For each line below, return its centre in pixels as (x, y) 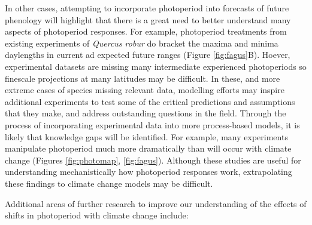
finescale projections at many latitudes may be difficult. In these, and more (143, 78)
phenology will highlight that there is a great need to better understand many (148, 19)
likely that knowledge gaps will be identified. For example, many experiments (146, 136)
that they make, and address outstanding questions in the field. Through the (146, 113)
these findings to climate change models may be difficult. (109, 183)
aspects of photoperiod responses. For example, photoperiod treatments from (146, 31)
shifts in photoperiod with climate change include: (97, 215)
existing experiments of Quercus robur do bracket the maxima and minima (142, 43)
